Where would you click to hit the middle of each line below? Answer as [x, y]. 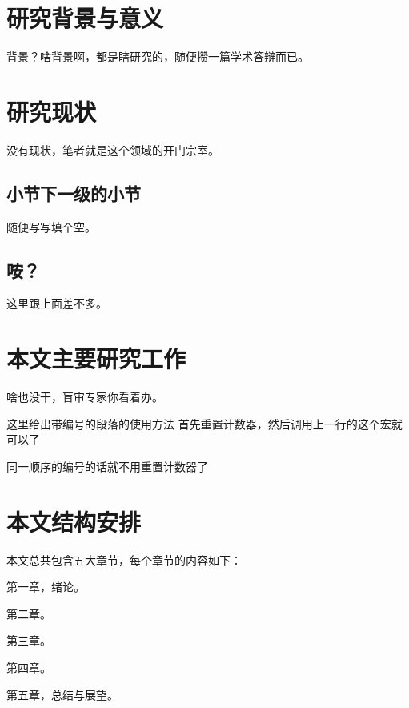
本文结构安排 [74, 521]
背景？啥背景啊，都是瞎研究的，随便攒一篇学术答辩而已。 [158, 56]
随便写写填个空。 [51, 226]
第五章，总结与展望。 [62, 694]
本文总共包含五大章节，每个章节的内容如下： [124, 559]
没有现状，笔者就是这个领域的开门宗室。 [113, 149]
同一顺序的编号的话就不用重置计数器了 [107, 466]
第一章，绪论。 [46, 587]
